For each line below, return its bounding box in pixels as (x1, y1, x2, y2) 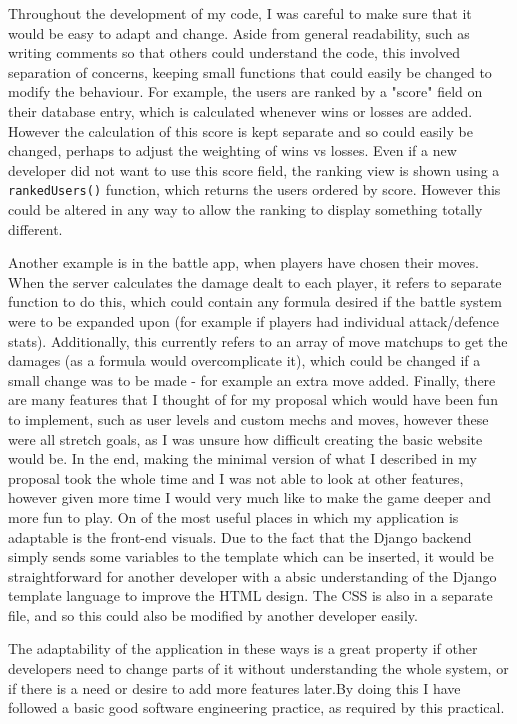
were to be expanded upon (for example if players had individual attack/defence (8, 310, 500, 331)
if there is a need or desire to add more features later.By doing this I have (8, 677, 461, 698)
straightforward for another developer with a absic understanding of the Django (8, 565, 497, 586)
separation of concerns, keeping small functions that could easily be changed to (8, 61, 492, 82)
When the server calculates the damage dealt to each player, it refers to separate (8, 271, 502, 292)
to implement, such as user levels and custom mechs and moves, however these (8, 408, 489, 429)
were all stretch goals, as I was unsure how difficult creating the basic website (8, 428, 483, 449)
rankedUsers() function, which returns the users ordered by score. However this (8, 179, 501, 200)
